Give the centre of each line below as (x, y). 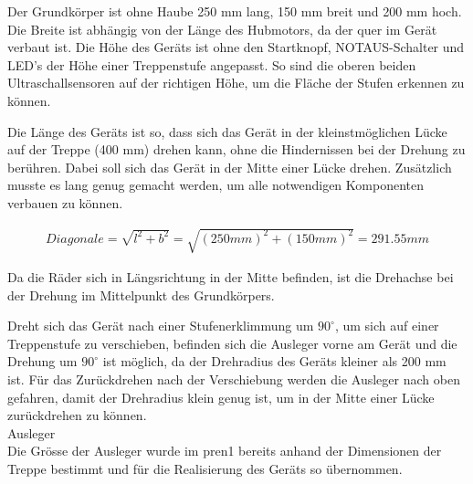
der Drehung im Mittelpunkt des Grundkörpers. (141, 295)
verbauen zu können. (65, 202)
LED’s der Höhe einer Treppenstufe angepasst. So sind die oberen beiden (212, 64)
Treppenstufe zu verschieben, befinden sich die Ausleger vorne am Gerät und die (232, 343)
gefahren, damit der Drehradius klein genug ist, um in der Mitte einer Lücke (221, 397)
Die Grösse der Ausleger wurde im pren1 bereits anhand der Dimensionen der (225, 451)
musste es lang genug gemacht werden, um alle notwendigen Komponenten (215, 185)
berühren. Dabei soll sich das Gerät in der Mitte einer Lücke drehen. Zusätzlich (230, 167)
